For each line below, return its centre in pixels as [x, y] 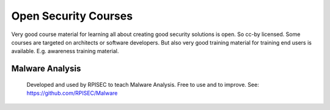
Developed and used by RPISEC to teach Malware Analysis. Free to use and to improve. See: [143, 84]
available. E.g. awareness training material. [65, 51]
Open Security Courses [72, 16]
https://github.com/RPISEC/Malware [72, 93]
